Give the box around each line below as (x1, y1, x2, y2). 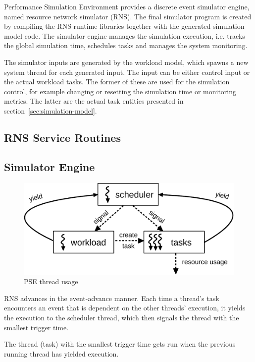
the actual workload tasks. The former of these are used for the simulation (4, 76, 230, 87)
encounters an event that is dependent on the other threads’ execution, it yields (4, 302, 246, 313)
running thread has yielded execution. (4, 348, 119, 359)
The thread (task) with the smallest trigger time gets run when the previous (4, 339, 236, 349)
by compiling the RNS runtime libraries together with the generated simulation (4, 21, 245, 31)
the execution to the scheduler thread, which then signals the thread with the (4, 312, 239, 322)
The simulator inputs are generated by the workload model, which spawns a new (4, 57, 249, 67)
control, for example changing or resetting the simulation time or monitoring (4, 86, 237, 96)
